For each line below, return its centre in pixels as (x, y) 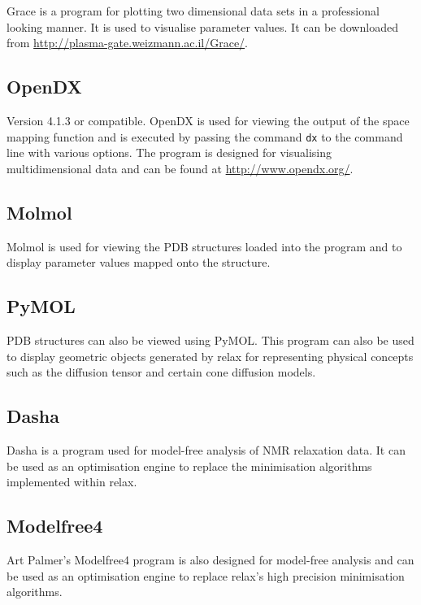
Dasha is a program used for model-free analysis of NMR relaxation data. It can (206, 450)
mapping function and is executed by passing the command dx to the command (205, 136)
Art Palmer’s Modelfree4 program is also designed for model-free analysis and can (210, 559)
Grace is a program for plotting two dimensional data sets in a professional (193, 11)
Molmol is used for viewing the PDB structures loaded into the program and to (204, 246)
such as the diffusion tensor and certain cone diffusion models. (161, 372)
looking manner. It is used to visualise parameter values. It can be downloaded (202, 26)
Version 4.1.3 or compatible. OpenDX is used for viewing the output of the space (208, 120)
